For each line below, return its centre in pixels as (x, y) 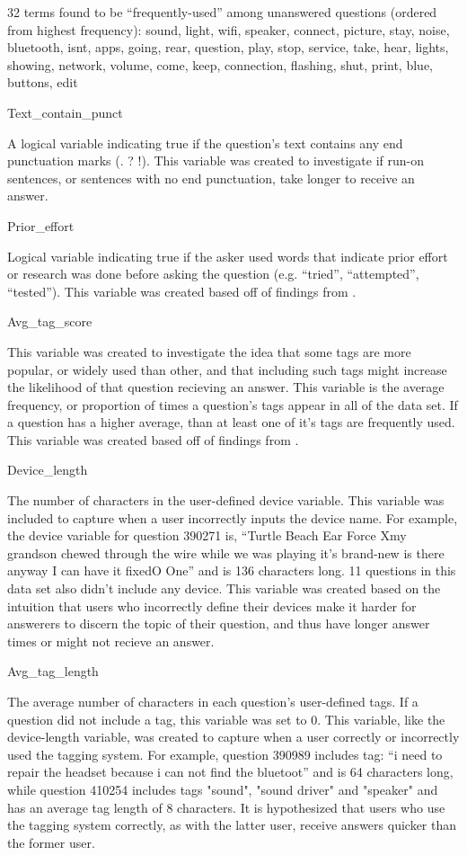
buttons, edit (43, 82)
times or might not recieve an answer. (111, 641)
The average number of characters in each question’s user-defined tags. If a (213, 701)
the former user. (51, 842)
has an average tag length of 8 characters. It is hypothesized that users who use (226, 807)
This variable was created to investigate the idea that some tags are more (209, 351)
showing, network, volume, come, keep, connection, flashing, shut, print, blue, (220, 64)
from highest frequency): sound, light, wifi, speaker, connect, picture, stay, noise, (229, 29)
